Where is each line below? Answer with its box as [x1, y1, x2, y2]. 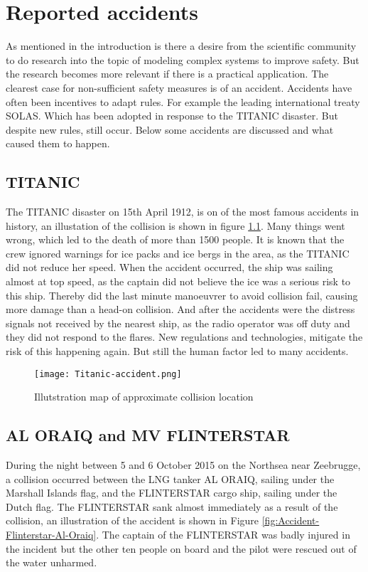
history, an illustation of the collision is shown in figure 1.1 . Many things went [6, 218, 345, 233]
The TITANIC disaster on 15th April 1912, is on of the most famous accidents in [6, 204, 359, 219]
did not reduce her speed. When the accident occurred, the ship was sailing [6, 260, 333, 275]
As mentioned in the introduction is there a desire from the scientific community [6, 38, 357, 53]
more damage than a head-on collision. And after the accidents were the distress [6, 302, 355, 317]
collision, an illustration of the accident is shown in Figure [6, 513, 259, 528]
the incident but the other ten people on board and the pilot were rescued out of [6, 541, 357, 556]
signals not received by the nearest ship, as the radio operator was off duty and [6, 315, 350, 330]
